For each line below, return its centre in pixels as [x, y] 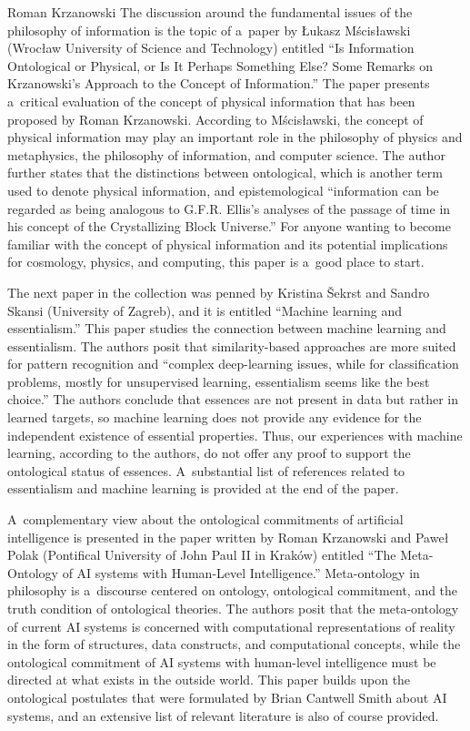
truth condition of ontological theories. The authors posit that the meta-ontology [233, 608]
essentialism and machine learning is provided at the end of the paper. [203, 488]
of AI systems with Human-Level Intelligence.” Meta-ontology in [241, 572]
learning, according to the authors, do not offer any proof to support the [209, 453]
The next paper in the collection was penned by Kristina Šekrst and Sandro [219, 292]
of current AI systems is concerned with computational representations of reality [231, 626]
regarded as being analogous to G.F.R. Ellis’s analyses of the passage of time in [229, 208]
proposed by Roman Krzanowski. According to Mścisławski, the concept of [215, 119]
